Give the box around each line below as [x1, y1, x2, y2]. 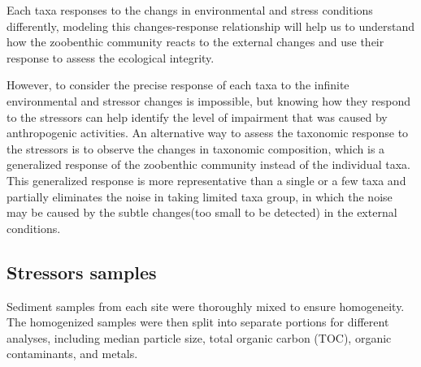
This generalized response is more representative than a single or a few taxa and [7, 171, 406, 188]
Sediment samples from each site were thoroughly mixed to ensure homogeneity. [7, 297, 405, 314]
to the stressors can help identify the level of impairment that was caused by [7, 108, 388, 125]
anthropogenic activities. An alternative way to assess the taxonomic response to [7, 124, 409, 141]
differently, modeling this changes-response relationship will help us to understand [7, 17, 415, 34]
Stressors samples [7, 259, 157, 284]
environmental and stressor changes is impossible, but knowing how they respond [7, 92, 410, 109]
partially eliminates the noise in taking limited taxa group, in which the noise [7, 188, 393, 205]
